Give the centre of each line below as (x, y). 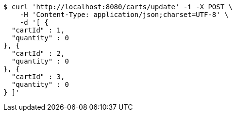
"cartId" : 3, (38, 77)
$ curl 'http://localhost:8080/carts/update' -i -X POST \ (118, 7)
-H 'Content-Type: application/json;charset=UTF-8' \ (124, 15)
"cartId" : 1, (38, 30)
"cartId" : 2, (38, 53)
